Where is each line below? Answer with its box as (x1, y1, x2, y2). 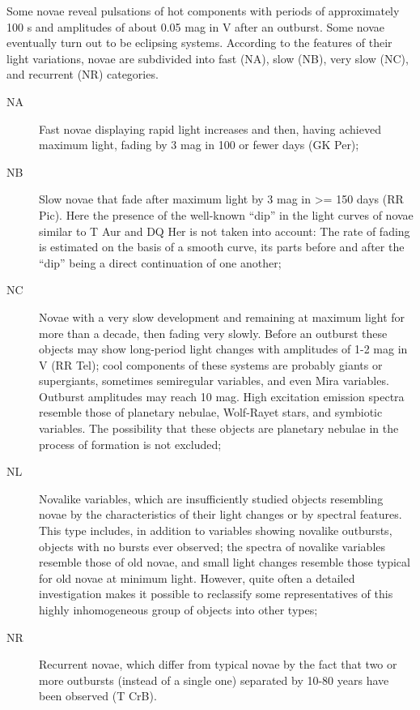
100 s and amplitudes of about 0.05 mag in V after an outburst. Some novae (6, 18, 384, 35)
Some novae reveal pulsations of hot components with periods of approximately (6, 2, 400, 19)
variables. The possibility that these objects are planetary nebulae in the (39, 420, 399, 437)
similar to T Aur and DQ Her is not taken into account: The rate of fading (39, 222, 410, 239)
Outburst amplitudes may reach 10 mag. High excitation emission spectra (39, 387, 405, 404)
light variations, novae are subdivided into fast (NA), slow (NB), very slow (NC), (6, 49, 409, 66)
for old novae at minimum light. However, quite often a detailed (39, 569, 355, 586)
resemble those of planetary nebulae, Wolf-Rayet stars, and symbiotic (39, 404, 383, 421)
